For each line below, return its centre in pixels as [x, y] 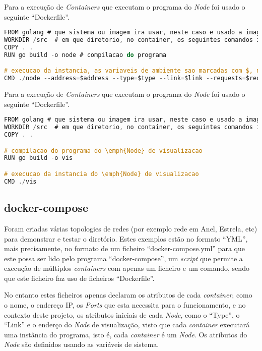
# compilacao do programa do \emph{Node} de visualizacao [103, 151]
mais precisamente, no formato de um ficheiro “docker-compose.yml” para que [124, 248]
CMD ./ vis [20, 181]
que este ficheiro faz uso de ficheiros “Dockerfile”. [79, 278]
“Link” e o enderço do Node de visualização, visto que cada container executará [127, 325]
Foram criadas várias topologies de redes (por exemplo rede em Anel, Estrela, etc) [131, 228]
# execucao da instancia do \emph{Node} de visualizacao [102, 174]
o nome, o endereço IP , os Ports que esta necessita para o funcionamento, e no [125, 305]
